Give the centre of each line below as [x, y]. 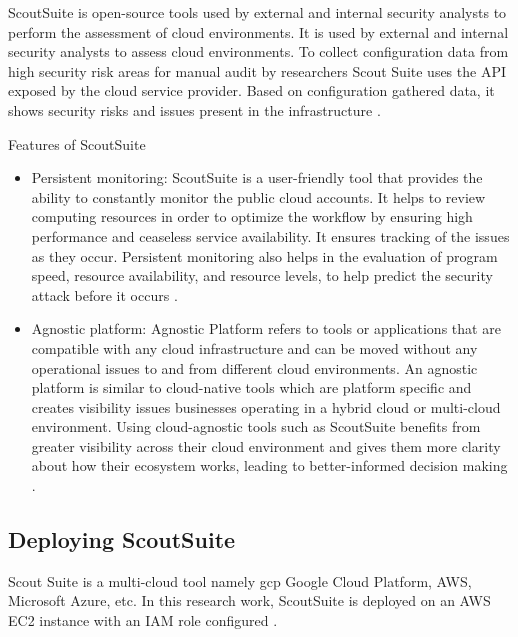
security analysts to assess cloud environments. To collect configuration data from [258, 51]
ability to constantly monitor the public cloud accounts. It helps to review [258, 196]
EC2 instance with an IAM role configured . [143, 620]
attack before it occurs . [104, 294]
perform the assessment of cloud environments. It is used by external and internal [258, 31]
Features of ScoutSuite [77, 143]
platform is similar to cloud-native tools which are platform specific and [251, 387]
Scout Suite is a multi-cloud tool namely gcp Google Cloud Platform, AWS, [240, 580]
